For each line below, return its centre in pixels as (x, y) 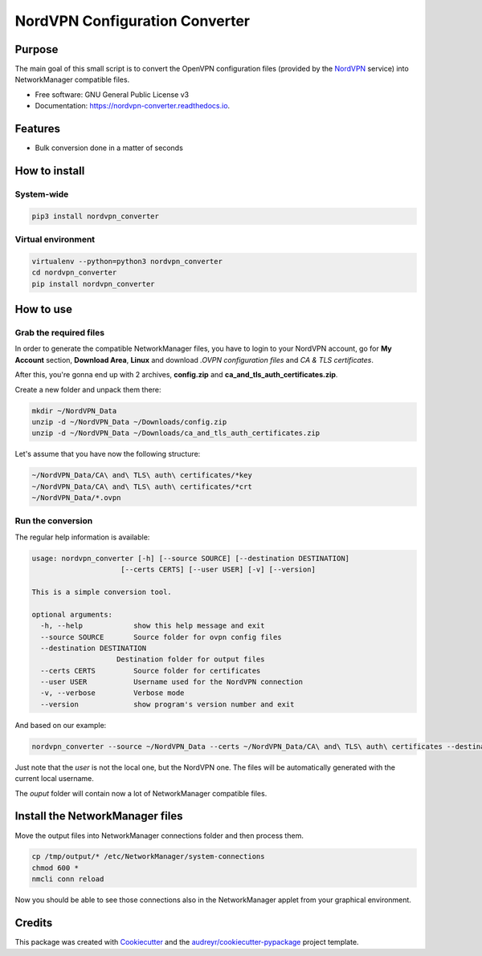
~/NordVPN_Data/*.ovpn (76, 498)
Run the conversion (54, 521)
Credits (34, 923)
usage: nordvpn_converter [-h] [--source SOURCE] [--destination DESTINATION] (190, 558)
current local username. (54, 779)
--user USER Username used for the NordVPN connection (172, 682)
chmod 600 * (55, 868)
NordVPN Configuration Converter (133, 21)
